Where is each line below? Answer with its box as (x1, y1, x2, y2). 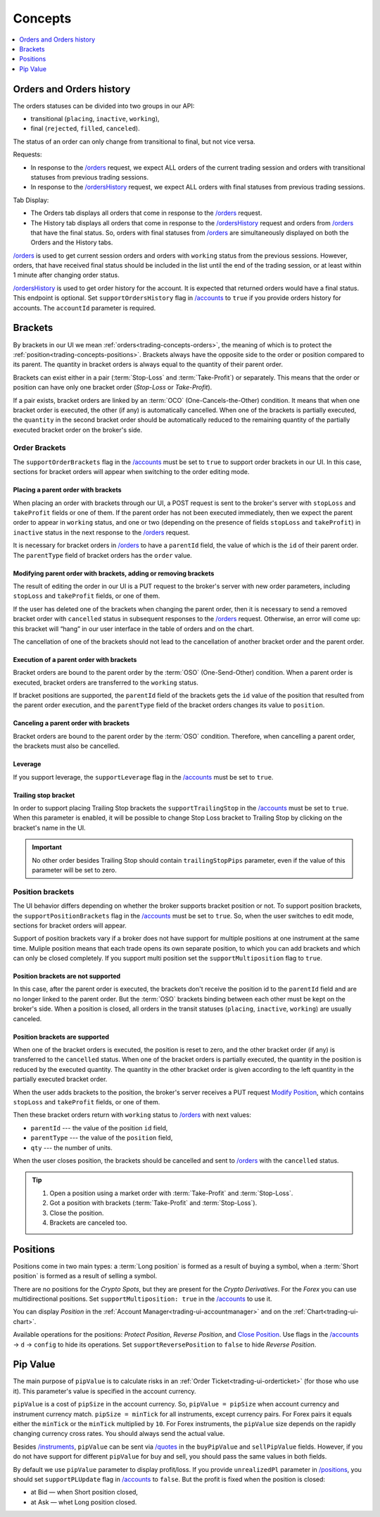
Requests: (13, 150, 42, 158)
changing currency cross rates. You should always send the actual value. (13, 1430, 225, 1438)
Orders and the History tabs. (30, 238, 113, 246)
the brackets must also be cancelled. (13, 742, 120, 750)
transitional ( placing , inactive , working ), (30, 115, 160, 123)
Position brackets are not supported (13, 972, 121, 980)
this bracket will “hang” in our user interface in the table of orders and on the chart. (13, 624, 255, 633)
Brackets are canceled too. (49, 1218, 128, 1227)
